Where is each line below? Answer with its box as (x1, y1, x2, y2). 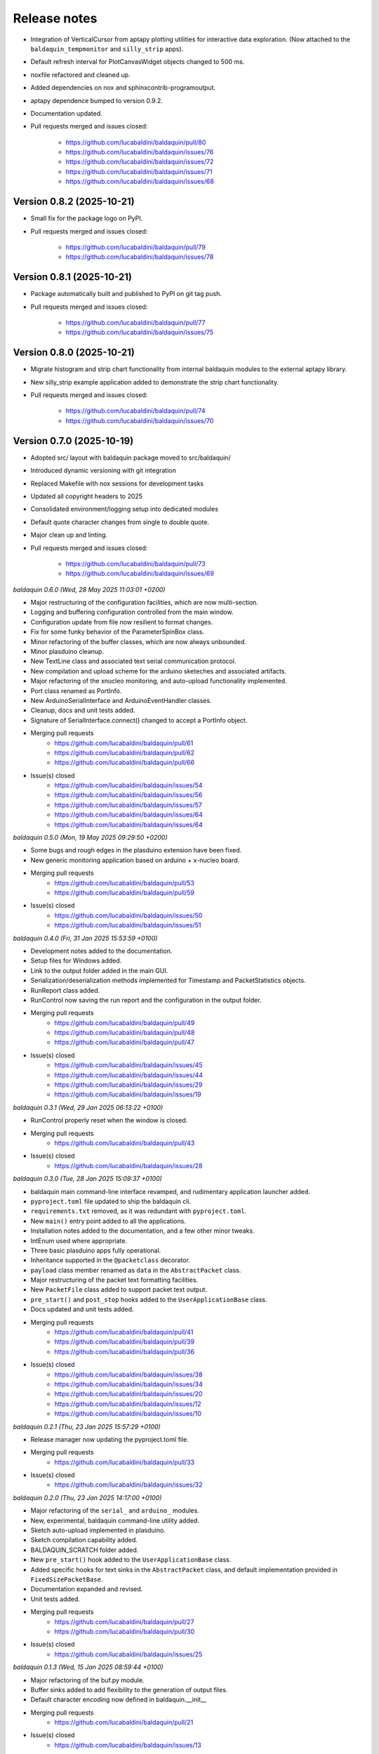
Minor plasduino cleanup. (30, 648, 105, 656)
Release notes (13, 11, 98, 26)
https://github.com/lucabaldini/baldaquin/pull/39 (54, 1337, 195, 1346)
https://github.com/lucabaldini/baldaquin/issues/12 (54, 1400, 201, 1408)
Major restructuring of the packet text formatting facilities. (30, 1276, 199, 1284)
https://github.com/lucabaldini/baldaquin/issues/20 (54, 1390, 203, 1398)
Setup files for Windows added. (30, 956, 122, 965)
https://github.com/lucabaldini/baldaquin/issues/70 (65, 416, 214, 424)
